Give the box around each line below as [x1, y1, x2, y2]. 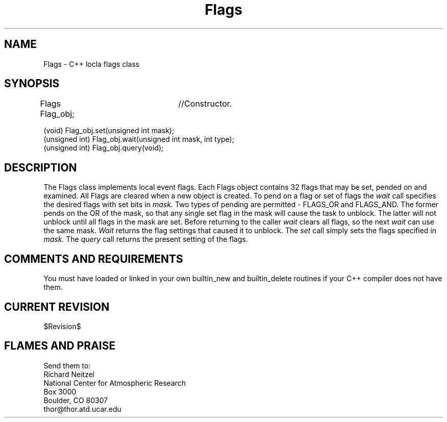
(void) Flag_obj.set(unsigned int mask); [43, 126, 175, 135]
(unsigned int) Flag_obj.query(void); [43, 143, 164, 153]
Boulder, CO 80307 [43, 395, 108, 405]
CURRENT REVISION [4, 300, 110, 313]
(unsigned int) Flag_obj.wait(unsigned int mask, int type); [43, 135, 234, 144]
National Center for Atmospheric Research [43, 378, 186, 387]
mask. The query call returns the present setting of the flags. [43, 235, 248, 244]
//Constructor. [178, 98, 232, 109]
